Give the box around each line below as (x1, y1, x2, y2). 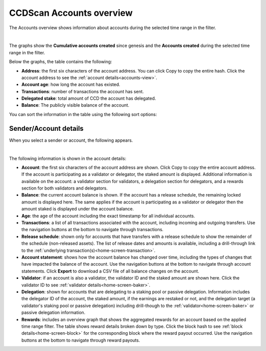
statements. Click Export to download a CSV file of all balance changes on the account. (21, 268, 199, 274)
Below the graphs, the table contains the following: (9, 59, 112, 65)
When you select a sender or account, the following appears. (9, 137, 133, 143)
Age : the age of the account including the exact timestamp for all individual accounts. (21, 213, 196, 219)
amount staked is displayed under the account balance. (21, 206, 134, 212)
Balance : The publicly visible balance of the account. (21, 102, 130, 108)
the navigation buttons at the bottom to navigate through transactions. (21, 227, 164, 233)
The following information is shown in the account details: (9, 156, 127, 161)
